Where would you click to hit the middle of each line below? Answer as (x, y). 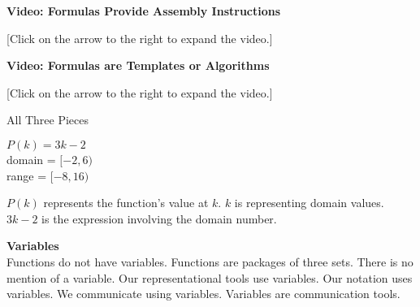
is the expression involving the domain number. (159, 218)
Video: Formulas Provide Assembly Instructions (144, 11)
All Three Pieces (48, 120)
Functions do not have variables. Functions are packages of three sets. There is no (210, 261)
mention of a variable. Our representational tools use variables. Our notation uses (210, 277)
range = (27, 175)
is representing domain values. (309, 203)
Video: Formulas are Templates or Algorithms (138, 65)
